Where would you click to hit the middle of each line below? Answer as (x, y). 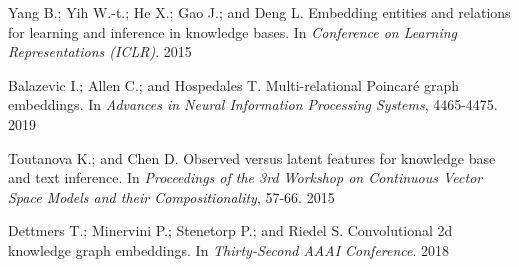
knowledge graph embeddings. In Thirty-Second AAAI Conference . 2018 (229, 249)
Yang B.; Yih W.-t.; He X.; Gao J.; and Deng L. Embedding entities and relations (259, 12)
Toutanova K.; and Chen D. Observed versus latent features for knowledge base (252, 157)
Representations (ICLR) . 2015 (100, 51)
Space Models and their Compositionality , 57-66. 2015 (171, 196)
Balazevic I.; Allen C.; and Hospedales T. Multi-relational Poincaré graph (234, 84)
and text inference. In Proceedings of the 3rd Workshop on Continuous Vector (245, 177)
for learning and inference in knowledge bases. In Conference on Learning (233, 31)
